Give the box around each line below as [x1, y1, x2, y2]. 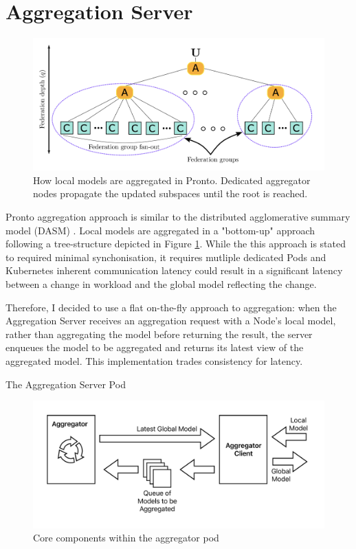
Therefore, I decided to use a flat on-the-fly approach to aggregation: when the [5, 300, 337, 314]
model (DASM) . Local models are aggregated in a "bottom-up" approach [5, 223, 315, 237]
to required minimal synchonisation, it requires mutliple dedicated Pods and [5, 249, 326, 264]
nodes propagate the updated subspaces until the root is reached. [33, 186, 308, 201]
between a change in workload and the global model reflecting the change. [5, 277, 317, 291]
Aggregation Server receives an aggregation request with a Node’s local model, [5, 313, 336, 328]
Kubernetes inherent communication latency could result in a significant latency [5, 263, 343, 278]
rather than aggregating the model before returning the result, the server [5, 326, 313, 341]
